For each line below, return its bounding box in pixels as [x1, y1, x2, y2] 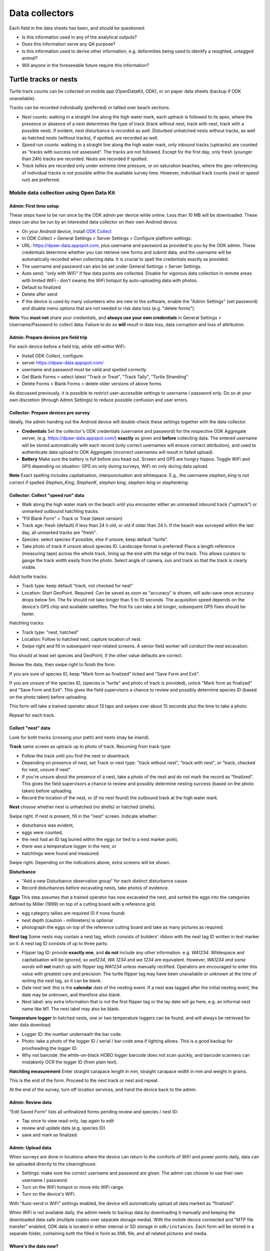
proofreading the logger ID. [21, 1045, 78, 1051]
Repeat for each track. [9, 712, 55, 718]
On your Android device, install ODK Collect [21, 228, 112, 234]
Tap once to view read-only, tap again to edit [21, 1118, 114, 1124]
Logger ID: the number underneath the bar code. [21, 1031, 122, 1037]
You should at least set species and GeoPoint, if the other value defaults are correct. [9, 652, 183, 658]
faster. [21, 610, 35, 616]
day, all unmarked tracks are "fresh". [21, 529, 97, 535]
